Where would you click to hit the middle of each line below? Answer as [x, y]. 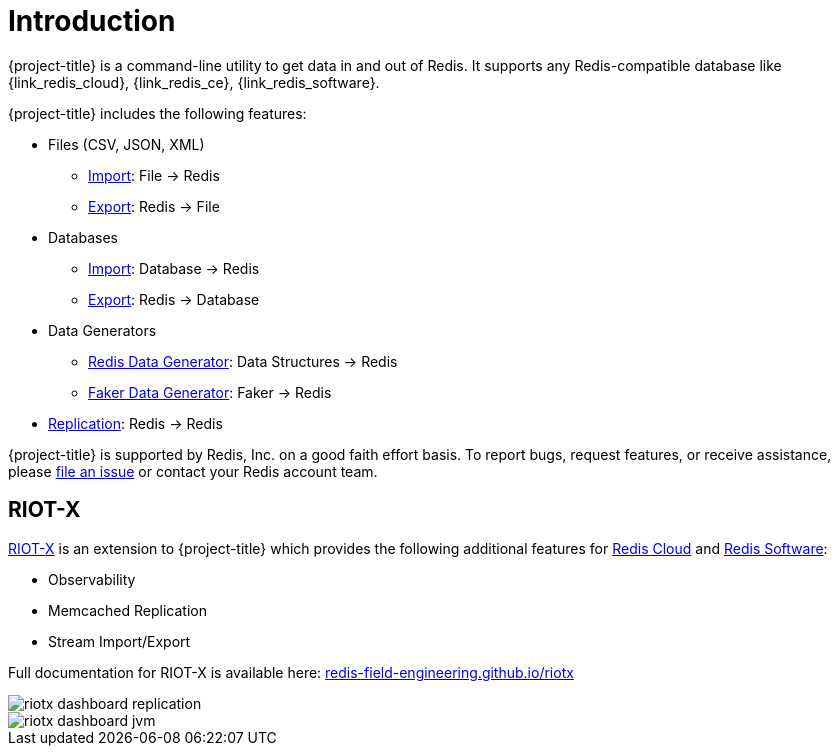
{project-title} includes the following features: [157, 113]
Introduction [92, 21]
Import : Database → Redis [174, 268]
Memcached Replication [127, 610]
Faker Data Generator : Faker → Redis [210, 392]
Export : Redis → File [154, 206]
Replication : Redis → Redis [135, 423]
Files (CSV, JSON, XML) [126, 144]
